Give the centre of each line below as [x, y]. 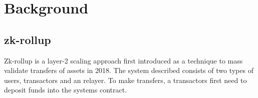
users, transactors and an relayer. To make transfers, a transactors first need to [125, 80]
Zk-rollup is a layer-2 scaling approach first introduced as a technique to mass [123, 60]
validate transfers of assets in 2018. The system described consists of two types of [129, 70]
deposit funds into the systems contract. [66, 90]
